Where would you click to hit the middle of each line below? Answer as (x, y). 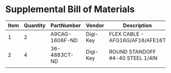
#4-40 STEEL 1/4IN (133, 58)
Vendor (95, 25)
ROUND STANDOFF (133, 52)
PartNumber (66, 25)
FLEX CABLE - (126, 34)
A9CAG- (61, 34)
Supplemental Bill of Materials (70, 9)
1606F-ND (64, 40)
